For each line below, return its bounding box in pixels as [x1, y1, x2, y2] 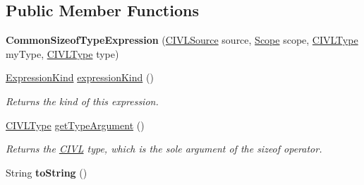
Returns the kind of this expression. [6, 93, 159, 108]
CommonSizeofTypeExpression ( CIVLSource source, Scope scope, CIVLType [6, 32, 358, 47]
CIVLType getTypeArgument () [6, 117, 145, 132]
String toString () [6, 165, 87, 179]
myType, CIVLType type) [6, 46, 119, 61]
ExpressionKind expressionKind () [6, 70, 154, 85]
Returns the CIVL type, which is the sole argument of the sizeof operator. [6, 141, 322, 156]
